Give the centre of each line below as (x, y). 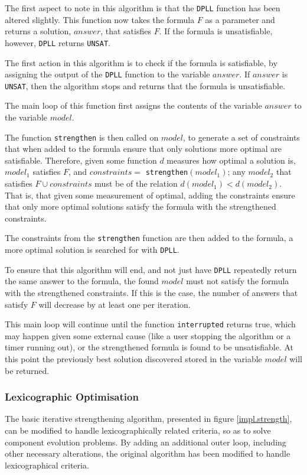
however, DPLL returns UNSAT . (58, 42)
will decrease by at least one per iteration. (115, 304)
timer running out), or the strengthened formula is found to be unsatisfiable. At (149, 347)
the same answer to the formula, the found (82, 281)
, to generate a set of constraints (241, 137)
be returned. (27, 370)
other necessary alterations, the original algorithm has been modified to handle (148, 453)
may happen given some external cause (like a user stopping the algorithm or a (148, 335)
